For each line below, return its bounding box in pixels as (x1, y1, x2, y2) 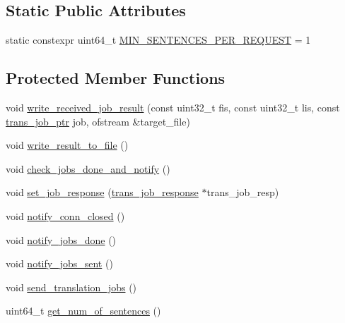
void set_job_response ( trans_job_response (6, 185, 199, 200)
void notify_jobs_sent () (6, 256, 113, 271)
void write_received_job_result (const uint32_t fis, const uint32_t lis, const (6, 100, 340, 114)
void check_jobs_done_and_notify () (6, 161, 170, 176)
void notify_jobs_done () (6, 232, 117, 247)
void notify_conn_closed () (6, 208, 125, 223)
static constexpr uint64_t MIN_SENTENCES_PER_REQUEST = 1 (6, 32, 311, 47)
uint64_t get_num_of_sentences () (6, 303, 161, 318)
